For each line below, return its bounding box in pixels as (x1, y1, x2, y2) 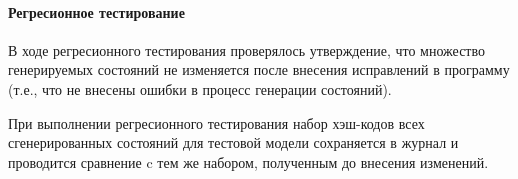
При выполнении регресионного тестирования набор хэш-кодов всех (8, 112, 425, 133)
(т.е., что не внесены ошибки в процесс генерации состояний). (8, 78, 392, 99)
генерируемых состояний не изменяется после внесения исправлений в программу (8, 59, 510, 80)
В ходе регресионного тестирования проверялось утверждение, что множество (8, 39, 485, 60)
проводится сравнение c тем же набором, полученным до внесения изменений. (8, 151, 489, 172)
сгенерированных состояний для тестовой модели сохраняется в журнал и (8, 132, 459, 153)
